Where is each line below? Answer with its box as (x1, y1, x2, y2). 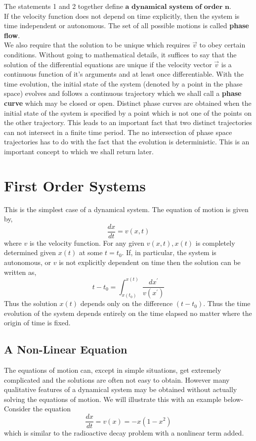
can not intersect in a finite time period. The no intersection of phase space (4, 127, 232, 137)
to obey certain (199, 40, 246, 50)
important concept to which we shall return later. (4, 146, 154, 156)
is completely (195, 237, 235, 248)
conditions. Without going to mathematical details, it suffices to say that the (4, 49, 237, 59)
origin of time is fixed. (4, 317, 71, 328)
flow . (4, 30, 20, 40)
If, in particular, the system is (126, 247, 216, 258)
